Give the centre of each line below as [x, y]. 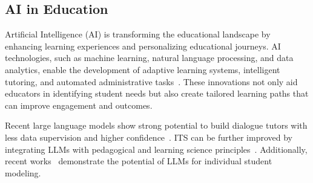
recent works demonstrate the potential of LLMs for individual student [139, 161]
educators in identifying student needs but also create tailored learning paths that [157, 93]
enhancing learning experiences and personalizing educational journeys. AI [143, 46]
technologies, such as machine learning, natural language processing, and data [149, 58]
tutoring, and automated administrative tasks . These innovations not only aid [151, 81]
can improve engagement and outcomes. [79, 105]
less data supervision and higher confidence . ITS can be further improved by [149, 137]
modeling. [23, 172]
